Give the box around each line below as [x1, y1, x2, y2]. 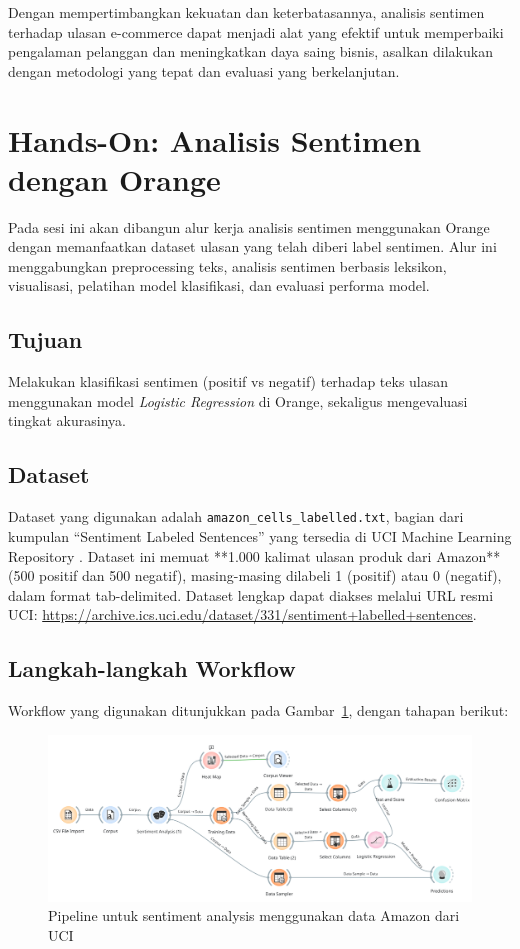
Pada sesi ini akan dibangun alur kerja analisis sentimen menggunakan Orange [8, 216, 490, 237]
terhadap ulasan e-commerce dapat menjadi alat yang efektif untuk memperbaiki [8, 21, 504, 42]
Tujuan [8, 324, 83, 355]
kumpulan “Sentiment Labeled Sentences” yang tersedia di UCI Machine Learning [8, 525, 512, 546]
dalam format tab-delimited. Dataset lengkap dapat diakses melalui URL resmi [8, 584, 494, 605]
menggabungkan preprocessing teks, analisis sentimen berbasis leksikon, [8, 255, 447, 276]
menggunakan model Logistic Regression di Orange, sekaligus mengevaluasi [8, 390, 468, 411]
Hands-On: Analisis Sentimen [8, 119, 422, 160]
